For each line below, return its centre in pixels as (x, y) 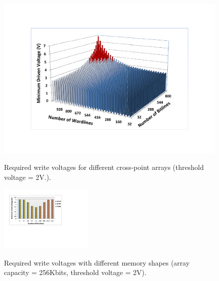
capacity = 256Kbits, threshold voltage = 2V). (75, 272)
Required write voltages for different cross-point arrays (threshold (104, 167)
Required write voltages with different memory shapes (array (97, 262)
